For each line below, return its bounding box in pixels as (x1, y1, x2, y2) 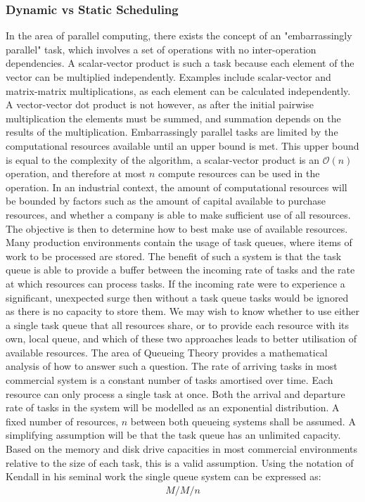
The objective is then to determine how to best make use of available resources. (6, 221, 348, 236)
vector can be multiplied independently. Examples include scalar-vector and (6, 70, 331, 84)
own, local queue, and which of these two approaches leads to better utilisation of (6, 331, 357, 346)
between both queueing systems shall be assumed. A (130, 413, 356, 428)
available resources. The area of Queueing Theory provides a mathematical (6, 345, 328, 359)
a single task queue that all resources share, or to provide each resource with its (6, 317, 350, 332)
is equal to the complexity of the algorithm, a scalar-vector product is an (6, 152, 320, 167)
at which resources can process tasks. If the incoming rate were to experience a (6, 276, 345, 290)
